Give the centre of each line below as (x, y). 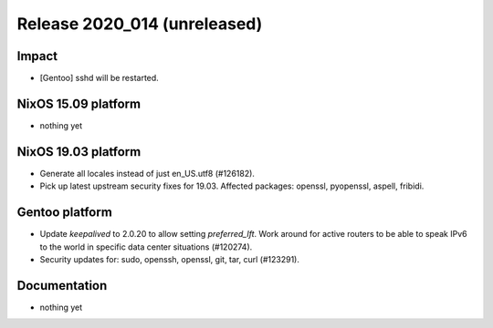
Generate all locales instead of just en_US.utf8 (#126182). (147, 173)
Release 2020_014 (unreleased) (140, 24)
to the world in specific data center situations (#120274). (146, 247)
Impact (37, 56)
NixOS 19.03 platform (79, 152)
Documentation (62, 286)
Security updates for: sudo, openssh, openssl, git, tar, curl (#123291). (170, 259)
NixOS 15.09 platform (79, 103)
